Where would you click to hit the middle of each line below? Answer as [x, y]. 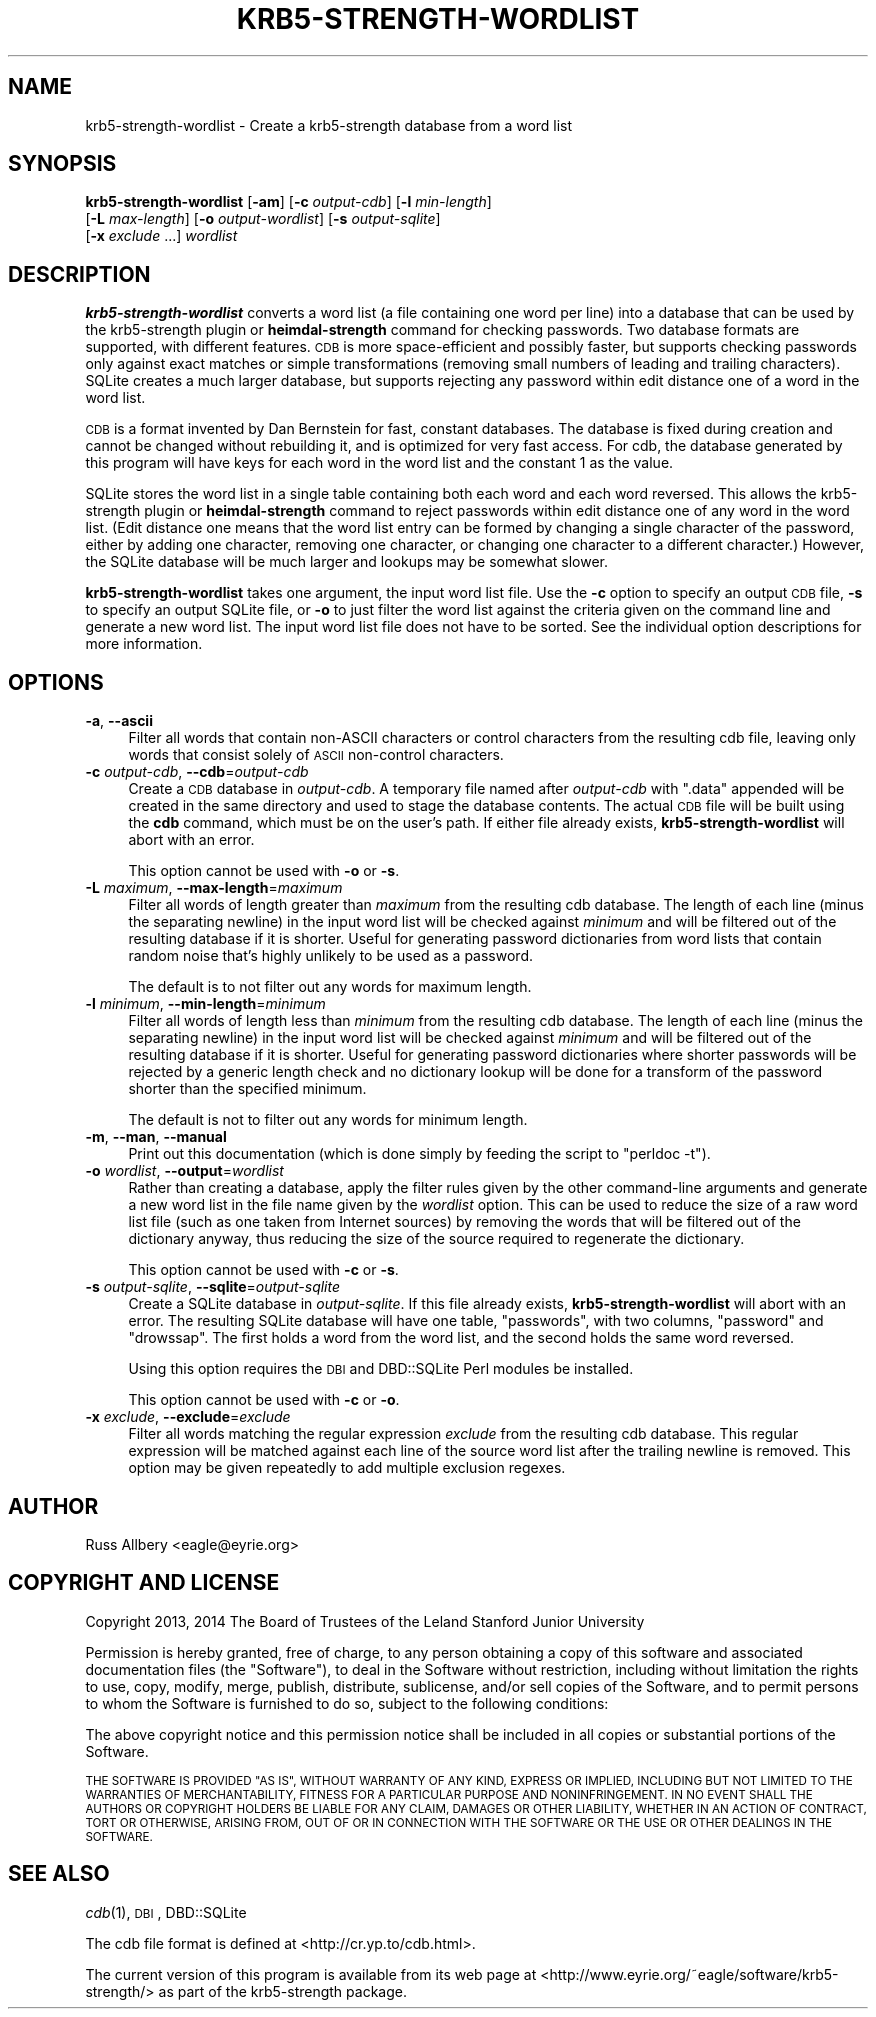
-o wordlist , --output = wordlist [184, 1171]
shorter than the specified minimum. [247, 1089]
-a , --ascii [119, 721]
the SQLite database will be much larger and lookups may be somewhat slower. [346, 562]
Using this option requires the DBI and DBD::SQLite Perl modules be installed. [381, 1369]
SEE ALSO [59, 1874]
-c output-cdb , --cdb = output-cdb [197, 772]
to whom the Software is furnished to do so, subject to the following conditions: [347, 1703]
